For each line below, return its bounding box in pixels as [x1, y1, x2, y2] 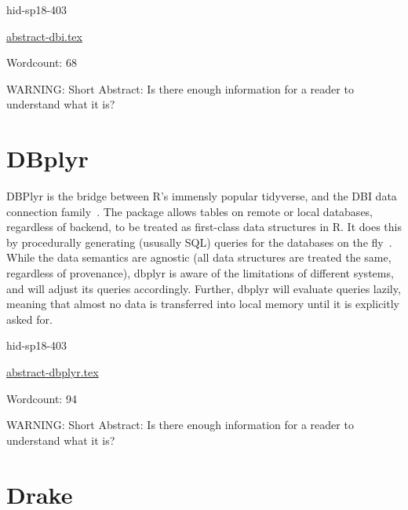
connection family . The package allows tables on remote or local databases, [6, 203, 373, 219]
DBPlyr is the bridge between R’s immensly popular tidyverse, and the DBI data [6, 188, 397, 204]
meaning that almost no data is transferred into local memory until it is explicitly [6, 295, 399, 312]
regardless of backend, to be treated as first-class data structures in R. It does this [6, 218, 402, 235]
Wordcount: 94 [6, 390, 77, 406]
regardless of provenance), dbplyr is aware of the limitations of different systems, [6, 265, 394, 281]
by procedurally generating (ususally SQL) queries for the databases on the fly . [6, 233, 392, 250]
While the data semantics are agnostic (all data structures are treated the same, [6, 249, 392, 266]
